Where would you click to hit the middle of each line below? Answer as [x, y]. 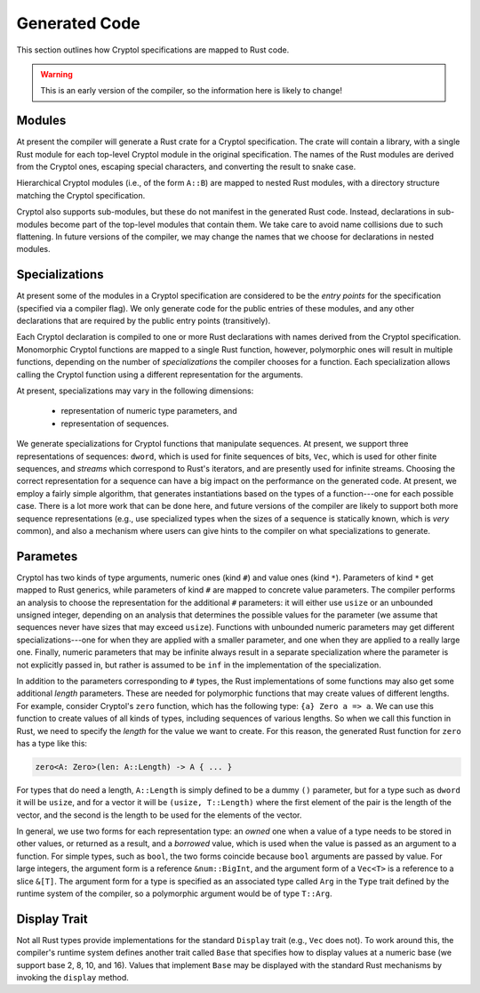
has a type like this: [52, 743]
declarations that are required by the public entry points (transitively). [144, 321]
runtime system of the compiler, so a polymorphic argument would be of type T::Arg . [174, 893]
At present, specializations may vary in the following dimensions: [135, 391]
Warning [56, 74]
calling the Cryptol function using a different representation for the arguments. [160, 375]
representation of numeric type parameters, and [149, 411]
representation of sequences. [115, 424]
